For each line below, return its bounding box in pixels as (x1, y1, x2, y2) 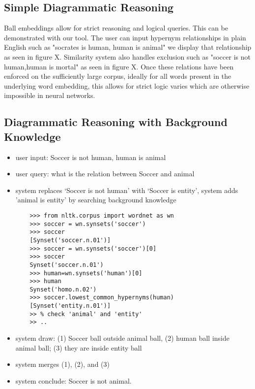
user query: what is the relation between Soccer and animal (15, 168, 195, 179)
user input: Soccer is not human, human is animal (15, 152, 166, 162)
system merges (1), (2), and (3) (15, 359, 110, 369)
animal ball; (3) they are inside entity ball (15, 342, 142, 353)
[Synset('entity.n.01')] (29, 302, 111, 310)
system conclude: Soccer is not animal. (15, 375, 132, 386)
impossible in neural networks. (4, 90, 95, 100)
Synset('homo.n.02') (29, 286, 97, 293)
